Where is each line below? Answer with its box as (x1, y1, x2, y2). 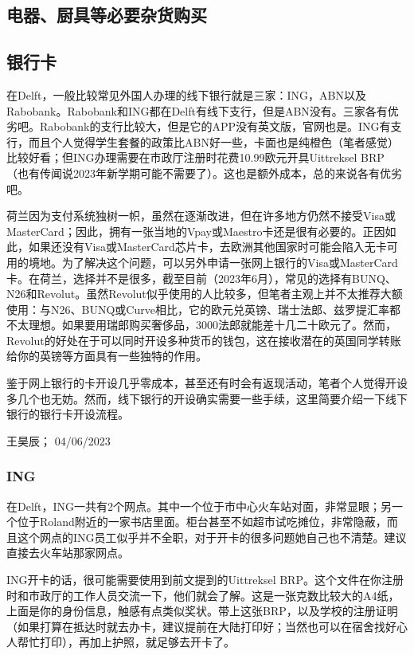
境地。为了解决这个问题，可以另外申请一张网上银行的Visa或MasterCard (28, 253, 398, 270)
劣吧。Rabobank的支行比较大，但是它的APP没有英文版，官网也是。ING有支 (6, 118, 402, 135)
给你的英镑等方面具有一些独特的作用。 (6, 347, 207, 364)
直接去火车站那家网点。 (6, 544, 129, 561)
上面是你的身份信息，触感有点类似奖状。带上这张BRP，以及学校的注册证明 (6, 602, 398, 619)
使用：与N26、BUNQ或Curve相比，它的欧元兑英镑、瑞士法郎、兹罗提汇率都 (6, 300, 400, 317)
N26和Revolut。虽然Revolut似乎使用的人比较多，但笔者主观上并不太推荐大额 (6, 285, 403, 302)
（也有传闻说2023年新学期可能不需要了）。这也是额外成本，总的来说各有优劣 (6, 164, 402, 181)
